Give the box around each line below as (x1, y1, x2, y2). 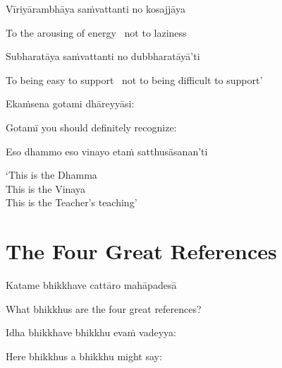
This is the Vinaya (6, 181, 85, 196)
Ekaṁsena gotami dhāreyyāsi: (6, 96, 135, 111)
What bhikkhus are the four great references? (6, 301, 202, 316)
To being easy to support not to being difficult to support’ (6, 72, 263, 87)
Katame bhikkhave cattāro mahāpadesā (6, 278, 177, 292)
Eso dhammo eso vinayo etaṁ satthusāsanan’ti (6, 143, 208, 158)
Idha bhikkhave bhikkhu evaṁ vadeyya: (6, 325, 176, 340)
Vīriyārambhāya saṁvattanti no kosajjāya (6, 1, 185, 16)
